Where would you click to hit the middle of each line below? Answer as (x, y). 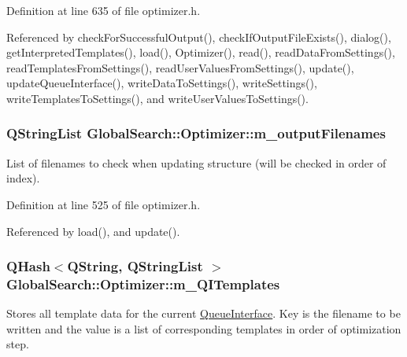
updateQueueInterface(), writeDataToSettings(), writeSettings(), (162, 83)
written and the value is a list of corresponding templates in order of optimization (204, 328)
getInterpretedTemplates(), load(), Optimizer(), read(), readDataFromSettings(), (201, 52)
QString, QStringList (135, 266)
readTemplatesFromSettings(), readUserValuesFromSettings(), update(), (180, 67)
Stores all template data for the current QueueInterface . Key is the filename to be (203, 313)
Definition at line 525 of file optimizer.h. (104, 204)
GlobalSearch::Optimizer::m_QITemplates (143, 284)
